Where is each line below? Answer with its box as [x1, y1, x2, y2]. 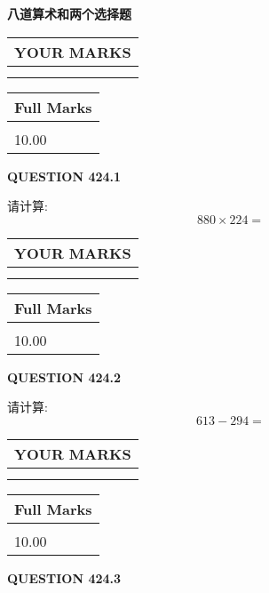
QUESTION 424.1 [7, 166, 122, 185]
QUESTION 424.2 [7, 367, 122, 386]
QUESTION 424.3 [7, 568, 122, 587]
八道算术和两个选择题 [7, 4, 131, 22]
